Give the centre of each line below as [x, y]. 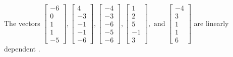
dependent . [22, 49]
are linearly [211, 23]
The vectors [22, 23]
